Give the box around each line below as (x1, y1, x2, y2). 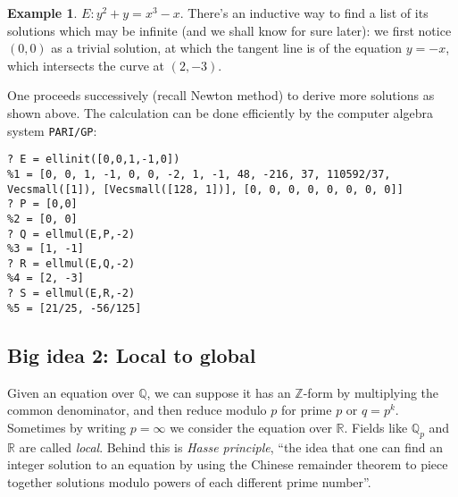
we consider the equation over (170, 417, 332, 436)
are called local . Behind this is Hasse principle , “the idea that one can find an (19, 437, 444, 456)
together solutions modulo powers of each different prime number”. (7, 472, 371, 491)
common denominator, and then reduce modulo (7, 400, 267, 419)
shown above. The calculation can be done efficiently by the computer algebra (7, 103, 433, 122)
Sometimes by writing (7, 417, 127, 436)
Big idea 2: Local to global (7, 341, 256, 368)
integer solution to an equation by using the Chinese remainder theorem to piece (7, 455, 448, 474)
